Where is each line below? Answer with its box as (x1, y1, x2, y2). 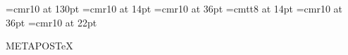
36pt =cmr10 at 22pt (6, 15, 97, 29)
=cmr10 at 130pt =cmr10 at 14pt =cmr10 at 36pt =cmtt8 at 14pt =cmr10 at (6, 1, 343, 15)
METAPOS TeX (6, 38, 73, 53)
